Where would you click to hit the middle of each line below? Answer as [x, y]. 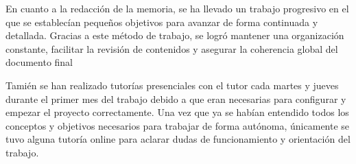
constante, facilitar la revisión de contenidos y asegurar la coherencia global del [172, 48]
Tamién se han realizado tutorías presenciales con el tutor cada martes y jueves [172, 85]
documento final [39, 62]
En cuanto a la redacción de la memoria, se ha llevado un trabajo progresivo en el [177, 8]
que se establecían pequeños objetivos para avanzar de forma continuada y [162, 22]
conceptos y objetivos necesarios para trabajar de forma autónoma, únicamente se [178, 125]
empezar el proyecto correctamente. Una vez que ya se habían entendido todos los [177, 112]
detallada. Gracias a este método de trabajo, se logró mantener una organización [175, 35]
